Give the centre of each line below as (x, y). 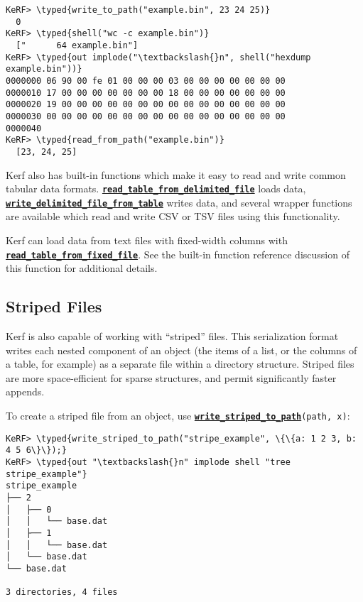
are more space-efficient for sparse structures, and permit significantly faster (171, 377)
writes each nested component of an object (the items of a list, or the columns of (181, 350)
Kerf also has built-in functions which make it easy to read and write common (176, 174)
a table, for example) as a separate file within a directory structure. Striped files (180, 364)
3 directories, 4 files (62, 592)
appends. (25, 392)
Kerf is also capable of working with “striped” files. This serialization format (172, 336)
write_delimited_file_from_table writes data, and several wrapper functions (179, 202)
